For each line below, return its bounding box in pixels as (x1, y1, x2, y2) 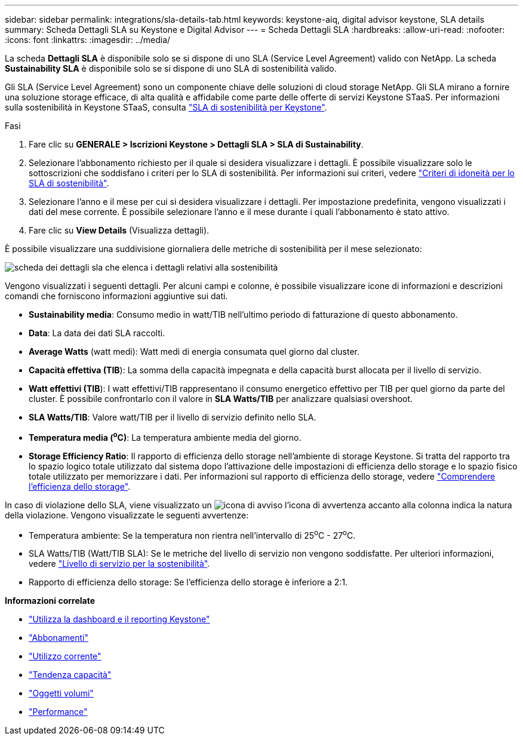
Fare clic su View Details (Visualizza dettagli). (29, 225, 210, 235)
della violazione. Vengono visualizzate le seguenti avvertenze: (5, 509, 249, 520)
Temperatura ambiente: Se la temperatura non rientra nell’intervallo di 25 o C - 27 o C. (29, 528, 356, 541)
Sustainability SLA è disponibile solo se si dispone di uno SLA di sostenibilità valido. (5, 63, 337, 73)
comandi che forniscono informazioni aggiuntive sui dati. (5, 291, 228, 301)
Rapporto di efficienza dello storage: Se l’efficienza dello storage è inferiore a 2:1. (29, 577, 348, 588)
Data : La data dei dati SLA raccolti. (29, 328, 165, 338)
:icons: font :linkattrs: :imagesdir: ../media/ (5, 35, 171, 45)
